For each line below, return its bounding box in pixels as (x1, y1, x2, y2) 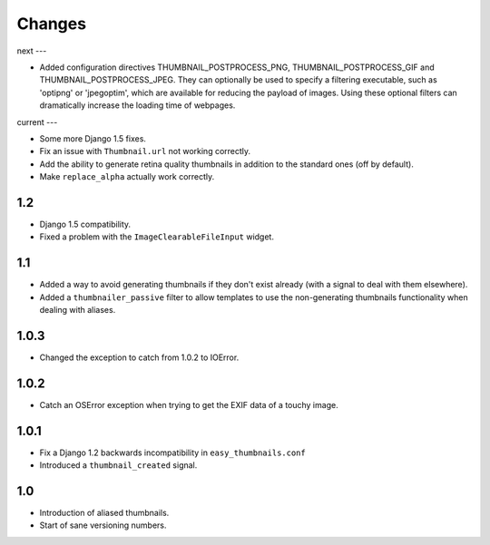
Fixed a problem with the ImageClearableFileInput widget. (39, 231, 274, 242)
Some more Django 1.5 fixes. (39, 132, 147, 144)
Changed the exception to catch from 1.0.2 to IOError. (39, 352, 240, 363)
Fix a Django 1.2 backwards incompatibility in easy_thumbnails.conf (39, 447, 306, 458)
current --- (16, 116, 58, 127)
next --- (16, 45, 47, 56)
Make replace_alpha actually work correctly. (39, 171, 215, 182)
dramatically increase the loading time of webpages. (39, 100, 236, 111)
